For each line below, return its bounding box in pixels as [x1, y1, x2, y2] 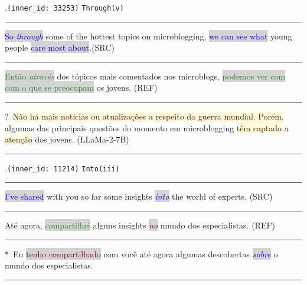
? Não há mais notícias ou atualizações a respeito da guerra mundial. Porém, [5, 110, 284, 122]
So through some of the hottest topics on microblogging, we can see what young [5, 29, 292, 42]
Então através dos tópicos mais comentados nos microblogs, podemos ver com [5, 69, 286, 82]
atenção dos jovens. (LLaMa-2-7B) [5, 133, 129, 145]
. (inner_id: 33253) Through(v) [5, 1, 124, 13]
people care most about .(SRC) [5, 41, 115, 54]
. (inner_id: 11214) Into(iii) [5, 161, 120, 174]
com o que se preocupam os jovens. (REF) [5, 81, 158, 94]
